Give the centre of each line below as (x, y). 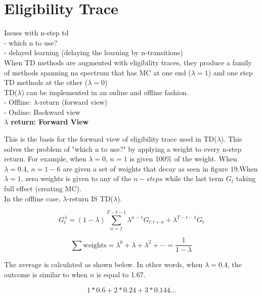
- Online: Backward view (42, 112)
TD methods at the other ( (46, 82)
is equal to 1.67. (121, 274)
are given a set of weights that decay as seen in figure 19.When (160, 168)
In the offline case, (32, 198)
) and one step (230, 72)
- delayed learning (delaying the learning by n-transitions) (94, 52)
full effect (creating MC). (43, 188)
